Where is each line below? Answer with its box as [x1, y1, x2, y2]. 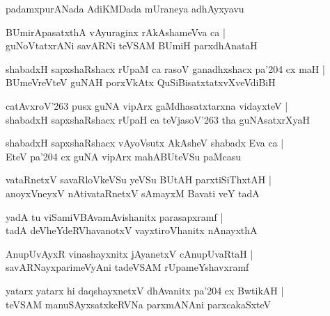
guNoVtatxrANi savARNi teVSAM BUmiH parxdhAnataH [6, 38, 258, 53]
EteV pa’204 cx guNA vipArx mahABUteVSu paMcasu [6, 149, 242, 163]
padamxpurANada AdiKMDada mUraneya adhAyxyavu [6, 1, 244, 15]
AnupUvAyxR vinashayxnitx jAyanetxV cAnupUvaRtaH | [6, 246, 253, 260]
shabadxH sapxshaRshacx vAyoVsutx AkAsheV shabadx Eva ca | [6, 135, 284, 150]
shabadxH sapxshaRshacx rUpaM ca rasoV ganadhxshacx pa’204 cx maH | [6, 61, 325, 76]
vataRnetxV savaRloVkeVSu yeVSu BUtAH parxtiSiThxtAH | [6, 172, 272, 187]
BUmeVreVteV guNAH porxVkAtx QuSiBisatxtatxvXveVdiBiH [6, 75, 276, 90]
